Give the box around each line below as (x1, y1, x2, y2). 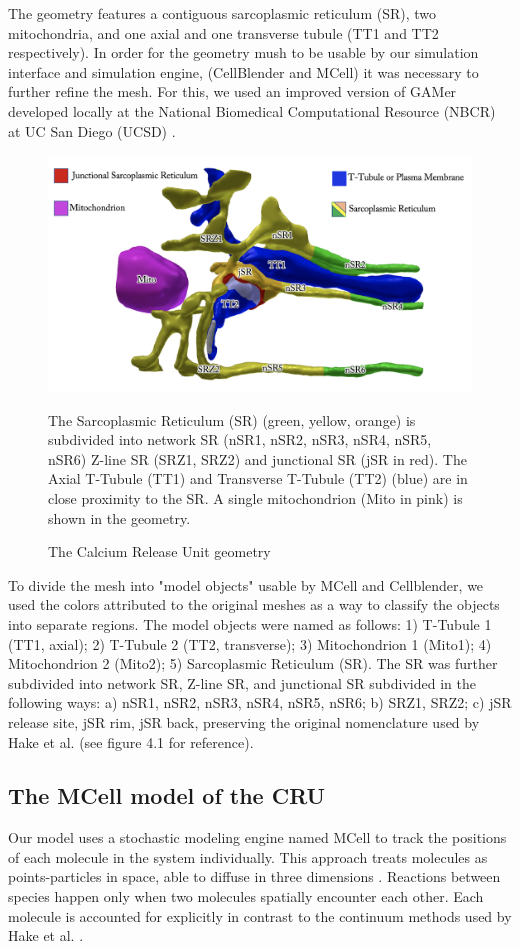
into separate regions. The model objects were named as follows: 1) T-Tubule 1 (8, 613, 492, 634)
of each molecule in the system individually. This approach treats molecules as (8, 846, 488, 867)
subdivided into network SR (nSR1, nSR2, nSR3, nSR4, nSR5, (48, 429, 432, 450)
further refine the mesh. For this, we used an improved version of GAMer (8, 81, 457, 102)
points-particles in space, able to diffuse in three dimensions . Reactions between (8, 866, 501, 887)
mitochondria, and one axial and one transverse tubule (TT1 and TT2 (8, 22, 439, 43)
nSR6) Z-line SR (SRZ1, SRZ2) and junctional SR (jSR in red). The (48, 448, 467, 469)
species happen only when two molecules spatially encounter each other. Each (8, 886, 484, 907)
